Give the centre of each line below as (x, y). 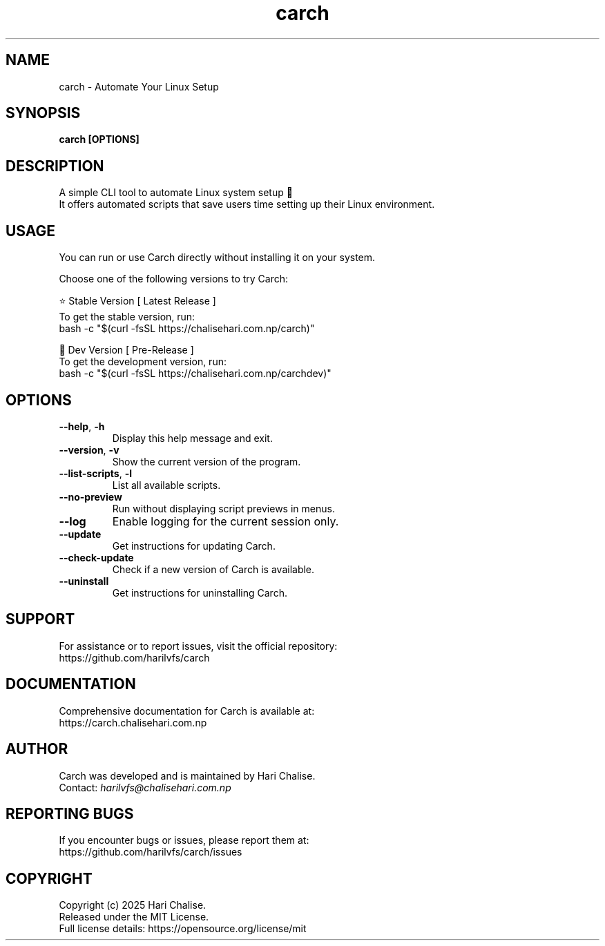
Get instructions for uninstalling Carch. (200, 592)
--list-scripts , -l (96, 473)
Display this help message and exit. (192, 438)
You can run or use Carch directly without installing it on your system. (217, 258)
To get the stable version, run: (127, 317)
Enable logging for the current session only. (225, 521)
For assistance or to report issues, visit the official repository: (198, 646)
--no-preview (90, 496)
